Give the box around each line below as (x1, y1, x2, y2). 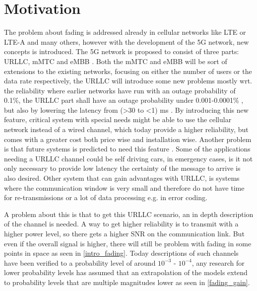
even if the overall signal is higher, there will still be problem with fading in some (4, 238, 252, 248)
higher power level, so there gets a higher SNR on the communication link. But (4, 228, 245, 238)
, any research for (192, 257, 245, 268)
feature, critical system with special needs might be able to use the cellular (4, 114, 232, 125)
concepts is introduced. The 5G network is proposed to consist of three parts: (4, 46, 239, 57)
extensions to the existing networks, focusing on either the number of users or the (4, 66, 252, 76)
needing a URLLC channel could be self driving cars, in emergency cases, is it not (4, 153, 253, 163)
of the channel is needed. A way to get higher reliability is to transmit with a (4, 218, 239, 229)
